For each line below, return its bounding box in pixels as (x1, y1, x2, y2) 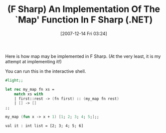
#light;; (5, 78, 23, 83)
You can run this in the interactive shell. (5, 68, 86, 74)
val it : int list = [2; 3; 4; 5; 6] (5, 124, 84, 129)
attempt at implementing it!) (5, 58, 62, 64)
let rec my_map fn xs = (5, 87, 55, 92)
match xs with (14, 91, 43, 97)
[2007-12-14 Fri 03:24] (60, 30, 107, 36)
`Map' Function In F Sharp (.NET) (14, 14, 153, 25)
